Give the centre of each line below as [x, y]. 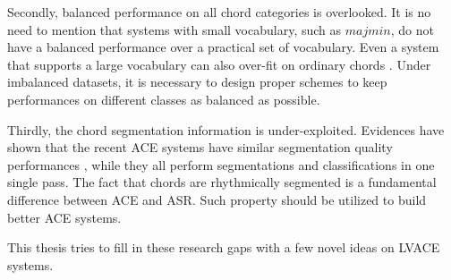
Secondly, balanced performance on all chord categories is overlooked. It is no [219, 12]
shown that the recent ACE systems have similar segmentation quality [200, 147]
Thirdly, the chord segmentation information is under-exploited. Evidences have [226, 129]
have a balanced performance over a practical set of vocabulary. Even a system [223, 47]
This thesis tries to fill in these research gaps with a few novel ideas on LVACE [224, 247]
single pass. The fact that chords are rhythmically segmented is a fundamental [222, 182]
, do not [412, 29]
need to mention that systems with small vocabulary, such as [174, 29]
